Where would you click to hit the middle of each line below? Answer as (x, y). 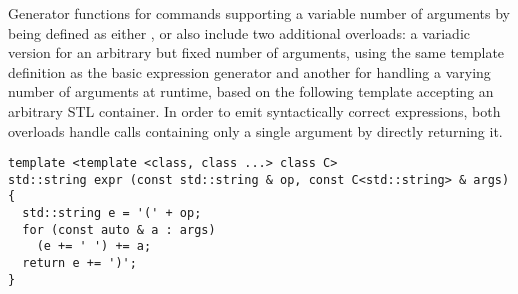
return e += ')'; (79, 263)
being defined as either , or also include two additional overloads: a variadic (239, 32)
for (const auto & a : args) (119, 229)
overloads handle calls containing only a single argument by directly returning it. (255, 130)
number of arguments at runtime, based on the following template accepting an (251, 91)
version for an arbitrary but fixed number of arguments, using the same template (256, 52)
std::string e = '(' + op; (112, 213)
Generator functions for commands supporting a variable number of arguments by (259, 13)
